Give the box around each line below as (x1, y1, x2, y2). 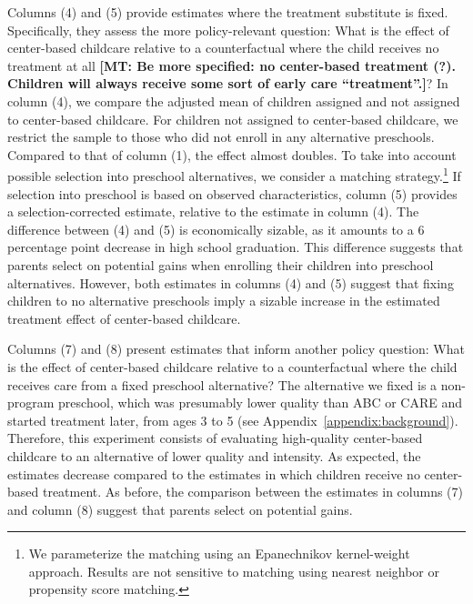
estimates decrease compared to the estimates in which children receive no (7, 464, 420, 483)
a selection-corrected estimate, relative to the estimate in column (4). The (7, 202, 419, 221)
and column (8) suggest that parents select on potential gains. (7, 499, 353, 518)
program (7, 393, 55, 412)
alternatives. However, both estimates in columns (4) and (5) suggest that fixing (7, 273, 454, 292)
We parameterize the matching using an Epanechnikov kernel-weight (28, 544, 410, 563)
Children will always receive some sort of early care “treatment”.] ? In (7, 74, 448, 93)
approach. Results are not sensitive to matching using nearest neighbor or (28, 561, 439, 580)
